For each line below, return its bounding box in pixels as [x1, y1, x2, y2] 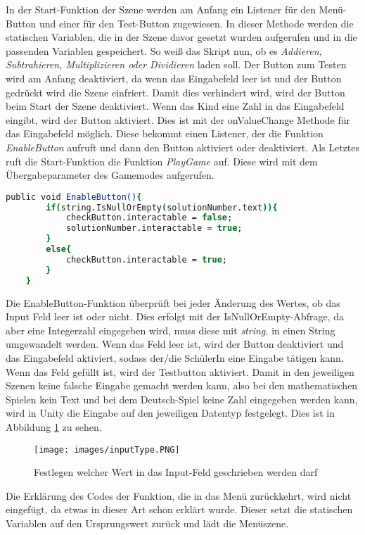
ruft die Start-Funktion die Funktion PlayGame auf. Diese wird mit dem [6, 153, 318, 168]
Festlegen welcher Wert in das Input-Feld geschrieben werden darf [34, 465, 318, 479]
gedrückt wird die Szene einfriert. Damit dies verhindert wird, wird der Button [6, 84, 345, 99]
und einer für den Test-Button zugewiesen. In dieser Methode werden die [39, 15, 354, 30]
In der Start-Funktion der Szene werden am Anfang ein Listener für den [6, 2, 316, 16]
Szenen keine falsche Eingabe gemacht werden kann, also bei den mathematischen [6, 378, 358, 393]
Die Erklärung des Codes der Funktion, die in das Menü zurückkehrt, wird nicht [6, 488, 352, 503]
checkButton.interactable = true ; [65, 254, 228, 265]
